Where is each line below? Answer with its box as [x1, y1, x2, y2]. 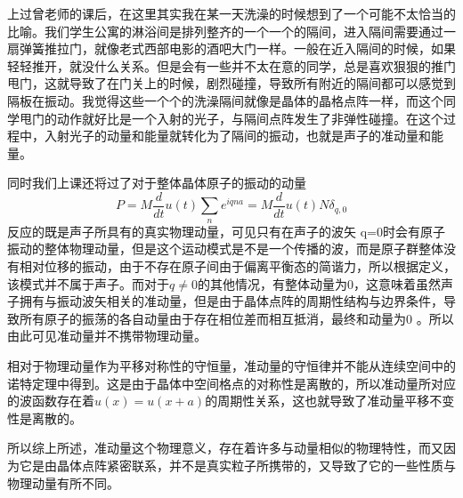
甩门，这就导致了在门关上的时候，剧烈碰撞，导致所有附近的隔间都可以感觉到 [7, 74, 456, 92]
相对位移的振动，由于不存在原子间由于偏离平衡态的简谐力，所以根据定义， [19, 256, 456, 275]
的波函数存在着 [7, 391, 94, 410]
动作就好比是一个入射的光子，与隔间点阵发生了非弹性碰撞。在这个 [56, 108, 443, 127]
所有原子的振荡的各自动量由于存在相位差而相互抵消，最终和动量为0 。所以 [19, 309, 454, 327]
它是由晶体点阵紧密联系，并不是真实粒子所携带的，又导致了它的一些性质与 [19, 455, 456, 474]
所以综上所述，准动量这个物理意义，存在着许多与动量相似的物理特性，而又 [7, 438, 443, 457]
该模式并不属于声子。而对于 [7, 274, 169, 293]
